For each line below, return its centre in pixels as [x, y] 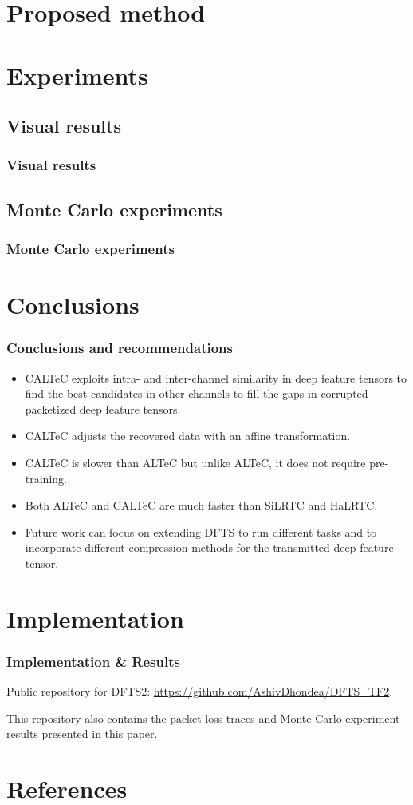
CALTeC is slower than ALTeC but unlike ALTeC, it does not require [195, 462]
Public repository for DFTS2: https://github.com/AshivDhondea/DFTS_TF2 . [200, 691]
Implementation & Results [93, 661]
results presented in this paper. [82, 734]
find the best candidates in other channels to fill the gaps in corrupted [197, 393]
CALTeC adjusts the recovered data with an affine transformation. [188, 436]
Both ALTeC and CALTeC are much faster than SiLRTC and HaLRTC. [201, 505]
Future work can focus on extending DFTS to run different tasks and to [201, 531]
